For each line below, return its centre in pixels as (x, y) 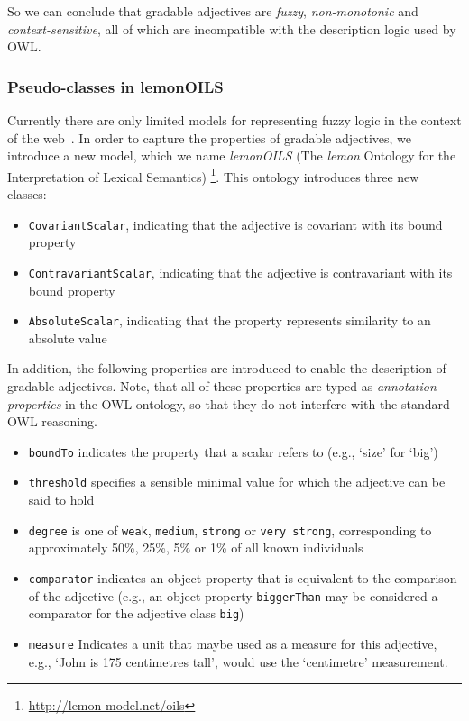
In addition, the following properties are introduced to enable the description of (227, 368)
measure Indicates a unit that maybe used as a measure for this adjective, (233, 643)
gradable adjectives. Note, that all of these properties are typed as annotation (222, 385)
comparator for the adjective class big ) (136, 613)
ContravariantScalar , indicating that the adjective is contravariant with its (240, 272)
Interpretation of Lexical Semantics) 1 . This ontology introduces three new (213, 175)
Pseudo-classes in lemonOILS (115, 86)
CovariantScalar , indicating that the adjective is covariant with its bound (235, 224)
